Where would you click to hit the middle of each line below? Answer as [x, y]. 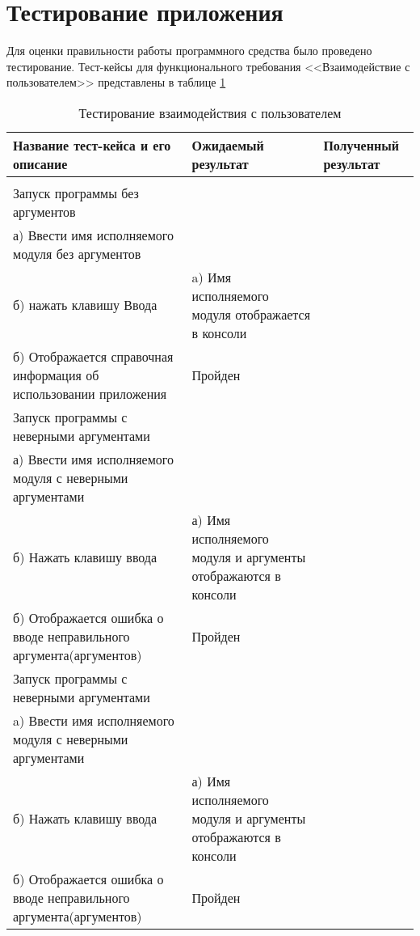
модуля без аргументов [77, 253]
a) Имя [212, 277]
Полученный [361, 145]
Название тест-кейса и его [92, 145]
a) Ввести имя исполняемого [94, 720]
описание [40, 163]
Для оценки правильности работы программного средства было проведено [189, 51]
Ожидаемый [228, 145]
